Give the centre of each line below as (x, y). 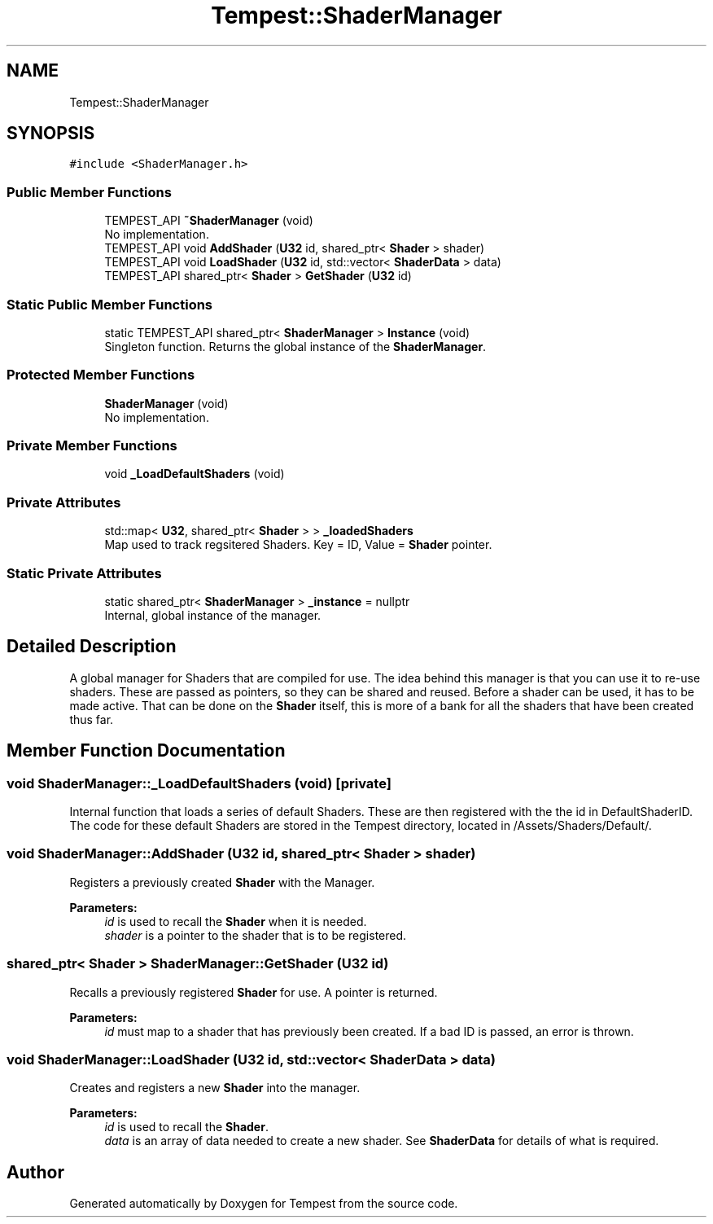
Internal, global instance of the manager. (213, 615)
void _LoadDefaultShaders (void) (195, 474)
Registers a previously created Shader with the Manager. (222, 882)
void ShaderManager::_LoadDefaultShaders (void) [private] (199, 783)
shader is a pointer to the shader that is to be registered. (256, 935)
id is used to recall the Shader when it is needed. (236, 921)
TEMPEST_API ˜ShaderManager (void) (209, 221)
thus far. (92, 719)
